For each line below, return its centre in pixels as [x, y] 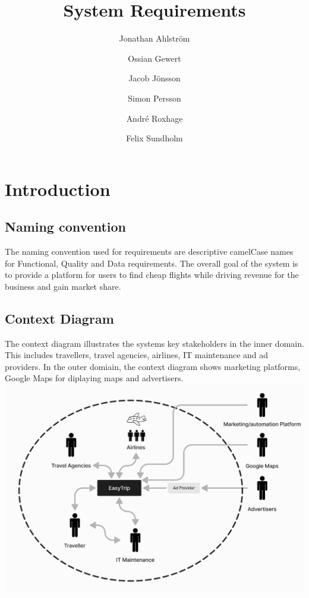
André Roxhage [154, 118]
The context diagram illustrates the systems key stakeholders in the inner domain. [154, 343]
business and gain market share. [63, 286]
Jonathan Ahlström [154, 38]
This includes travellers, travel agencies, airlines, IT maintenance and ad [137, 355]
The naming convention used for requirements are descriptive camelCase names [149, 251]
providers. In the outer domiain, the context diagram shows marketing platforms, [153, 366]
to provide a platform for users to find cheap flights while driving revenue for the [152, 275]
